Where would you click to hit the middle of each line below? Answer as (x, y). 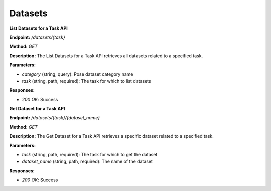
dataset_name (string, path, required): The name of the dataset (87, 162)
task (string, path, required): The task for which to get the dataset (90, 155)
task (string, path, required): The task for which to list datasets (86, 81)
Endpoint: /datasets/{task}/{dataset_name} (55, 118)
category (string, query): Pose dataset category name (78, 74)
